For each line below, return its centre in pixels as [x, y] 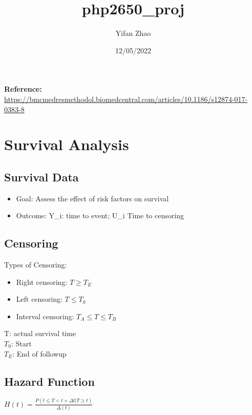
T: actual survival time [40, 333]
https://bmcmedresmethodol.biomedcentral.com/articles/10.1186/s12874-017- [126, 99]
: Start [21, 344]
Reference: [23, 89]
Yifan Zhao [133, 33]
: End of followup [39, 353]
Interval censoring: [45, 316]
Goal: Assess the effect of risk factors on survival [92, 198]
